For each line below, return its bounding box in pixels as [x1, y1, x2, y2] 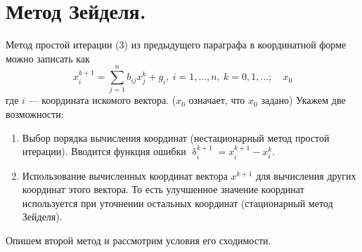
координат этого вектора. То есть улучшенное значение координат [22, 182, 304, 197]
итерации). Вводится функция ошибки [22, 144, 186, 159]
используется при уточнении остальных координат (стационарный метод [22, 195, 333, 210]
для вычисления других [256, 168, 356, 183]
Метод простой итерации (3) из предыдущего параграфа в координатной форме [6, 37, 347, 52]
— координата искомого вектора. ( [28, 93, 176, 107]
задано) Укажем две [261, 93, 346, 107]
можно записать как [6, 51, 90, 65]
